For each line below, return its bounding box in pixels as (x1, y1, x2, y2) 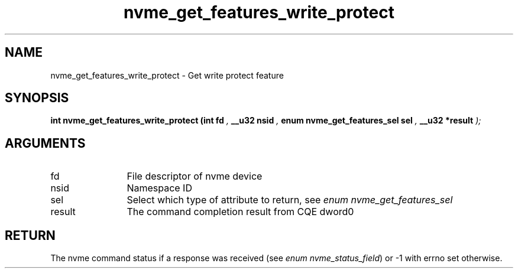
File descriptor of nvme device (127, 170, 263, 183)
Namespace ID (127, 182, 192, 194)
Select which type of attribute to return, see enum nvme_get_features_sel (127, 194, 453, 206)
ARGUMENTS (5, 135, 86, 151)
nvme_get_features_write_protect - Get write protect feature (50, 70, 284, 80)
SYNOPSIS (5, 90, 69, 106)
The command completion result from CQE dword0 (127, 206, 354, 218)
